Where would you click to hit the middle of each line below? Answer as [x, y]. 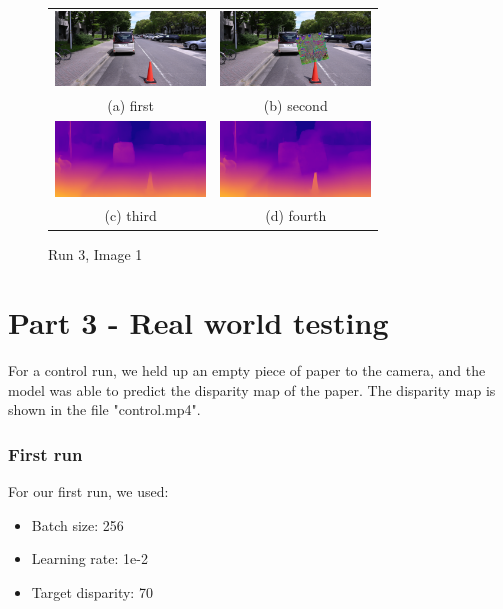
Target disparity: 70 [92, 592]
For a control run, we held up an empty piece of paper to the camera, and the [247, 370]
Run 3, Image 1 [95, 253]
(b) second [295, 105]
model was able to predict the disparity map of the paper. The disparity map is [252, 389]
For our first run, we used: [88, 491]
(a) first [130, 105]
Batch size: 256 [77, 524]
